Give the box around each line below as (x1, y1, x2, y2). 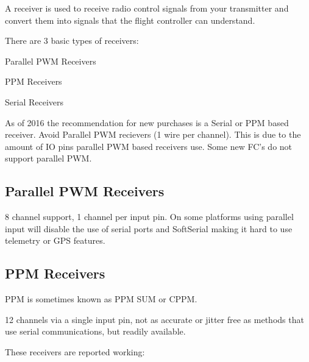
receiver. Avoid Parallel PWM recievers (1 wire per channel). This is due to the (5, 128, 301, 141)
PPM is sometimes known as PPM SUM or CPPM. (5, 293, 197, 305)
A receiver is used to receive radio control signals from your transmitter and (5, 2, 289, 14)
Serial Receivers (5, 95, 63, 108)
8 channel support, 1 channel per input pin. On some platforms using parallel (5, 210, 294, 223)
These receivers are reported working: (5, 345, 145, 358)
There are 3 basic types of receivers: (5, 34, 139, 47)
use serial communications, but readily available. (5, 325, 186, 338)
